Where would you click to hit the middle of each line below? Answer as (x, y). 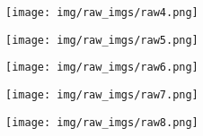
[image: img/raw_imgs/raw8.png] (102, 122)
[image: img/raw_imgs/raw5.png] (102, 40)
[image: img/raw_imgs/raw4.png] (102, 13)
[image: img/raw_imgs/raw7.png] (102, 94)
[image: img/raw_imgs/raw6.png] (102, 68)
